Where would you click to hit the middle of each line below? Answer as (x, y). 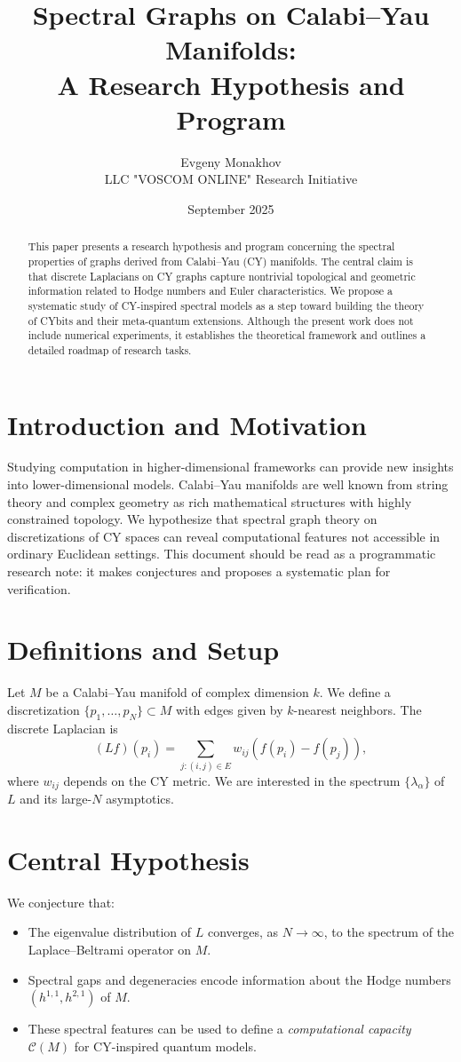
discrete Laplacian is (63, 728)
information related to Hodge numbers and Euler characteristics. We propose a (211, 291)
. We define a (355, 692)
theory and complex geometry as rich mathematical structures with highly (210, 501)
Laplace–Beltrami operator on (110, 949)
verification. (39, 588)
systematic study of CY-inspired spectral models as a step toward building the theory (226, 305)
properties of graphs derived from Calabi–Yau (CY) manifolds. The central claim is (220, 261)
